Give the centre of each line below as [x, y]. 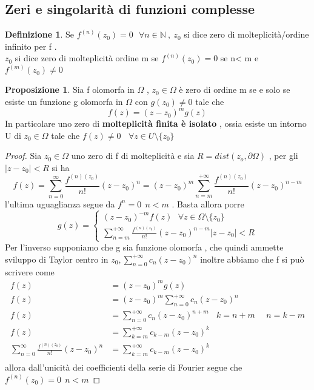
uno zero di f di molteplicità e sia [133, 156]
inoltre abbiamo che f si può [252, 259]
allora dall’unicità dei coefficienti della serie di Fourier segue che [124, 367]
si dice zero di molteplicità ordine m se [87, 58]
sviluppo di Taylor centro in [57, 259]
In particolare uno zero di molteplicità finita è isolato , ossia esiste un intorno [156, 123]
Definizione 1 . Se [40, 34]
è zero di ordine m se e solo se [235, 89]
